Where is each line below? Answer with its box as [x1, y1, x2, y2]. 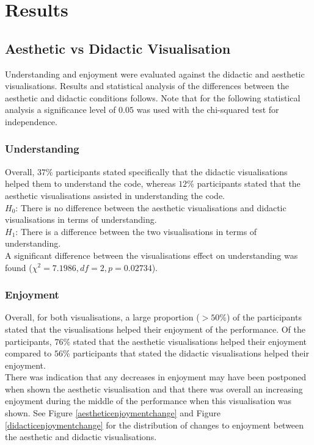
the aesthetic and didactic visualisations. [5, 430, 157, 443]
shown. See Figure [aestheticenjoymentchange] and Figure [5, 407, 221, 419]
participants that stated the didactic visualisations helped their [73, 347, 309, 360]
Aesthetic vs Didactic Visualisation [5, 38, 231, 57]
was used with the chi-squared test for [136, 103, 279, 116]
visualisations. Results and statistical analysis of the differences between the [5, 79, 289, 92]
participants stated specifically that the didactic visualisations [56, 165, 288, 178]
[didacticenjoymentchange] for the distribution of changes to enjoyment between [5, 418, 304, 431]
